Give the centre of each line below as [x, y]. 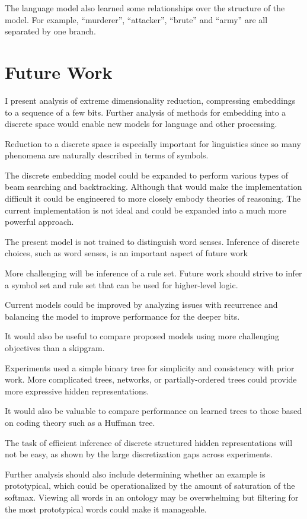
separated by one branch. [50, 31]
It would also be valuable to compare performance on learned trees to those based [153, 411]
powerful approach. [39, 222]
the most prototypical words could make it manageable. [106, 509]
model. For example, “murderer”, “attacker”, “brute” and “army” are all [136, 19]
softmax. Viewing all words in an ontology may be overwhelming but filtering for [152, 497]
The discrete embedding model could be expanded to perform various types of [146, 175]
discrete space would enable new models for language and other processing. [141, 124]
